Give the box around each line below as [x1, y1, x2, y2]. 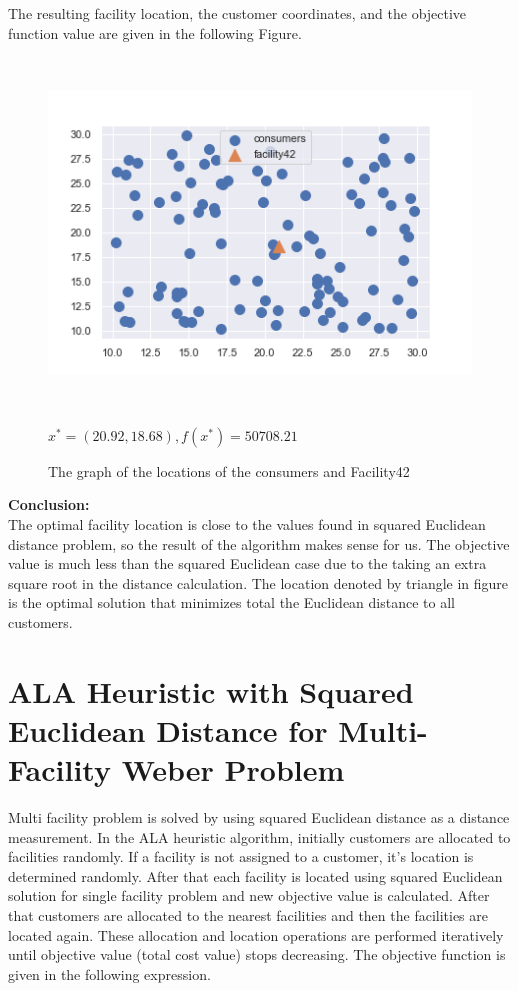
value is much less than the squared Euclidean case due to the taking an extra [8, 553, 487, 574]
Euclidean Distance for [8, 709, 328, 750]
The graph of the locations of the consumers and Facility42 [48, 460, 410, 481]
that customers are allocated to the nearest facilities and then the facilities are [8, 905, 489, 925]
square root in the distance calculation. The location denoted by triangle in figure [8, 572, 509, 593]
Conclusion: [8, 494, 90, 515]
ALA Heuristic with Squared [8, 670, 414, 711]
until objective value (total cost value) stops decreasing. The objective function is [8, 944, 506, 965]
